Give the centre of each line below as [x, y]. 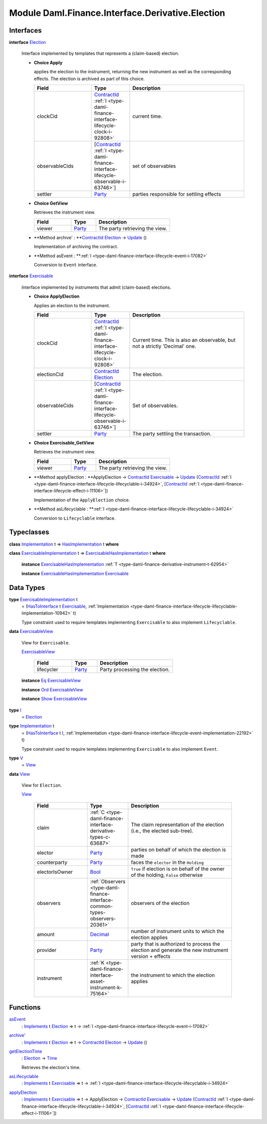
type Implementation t [32, 726]
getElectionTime [25, 1051]
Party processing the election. [135, 670]
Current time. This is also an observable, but [184, 340]
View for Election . [42, 785]
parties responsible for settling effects [177, 194]
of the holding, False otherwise [167, 875]
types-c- [100, 837]
